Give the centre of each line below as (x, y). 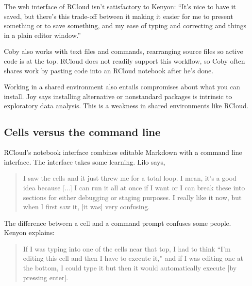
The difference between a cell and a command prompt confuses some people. (118, 223)
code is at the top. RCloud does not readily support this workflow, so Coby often (125, 60)
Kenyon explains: (29, 232)
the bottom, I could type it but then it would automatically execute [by (130, 268)
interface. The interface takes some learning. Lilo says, (84, 161)
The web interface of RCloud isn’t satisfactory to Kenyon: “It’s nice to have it (120, 6)
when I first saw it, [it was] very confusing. (86, 207)
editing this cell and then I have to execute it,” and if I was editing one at (133, 258)
